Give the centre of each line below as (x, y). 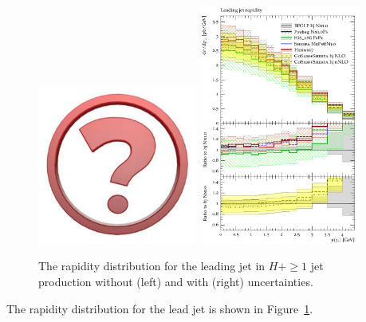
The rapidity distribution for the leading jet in (152, 266)
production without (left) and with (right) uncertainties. (176, 282)
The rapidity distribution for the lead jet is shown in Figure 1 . (160, 308)
